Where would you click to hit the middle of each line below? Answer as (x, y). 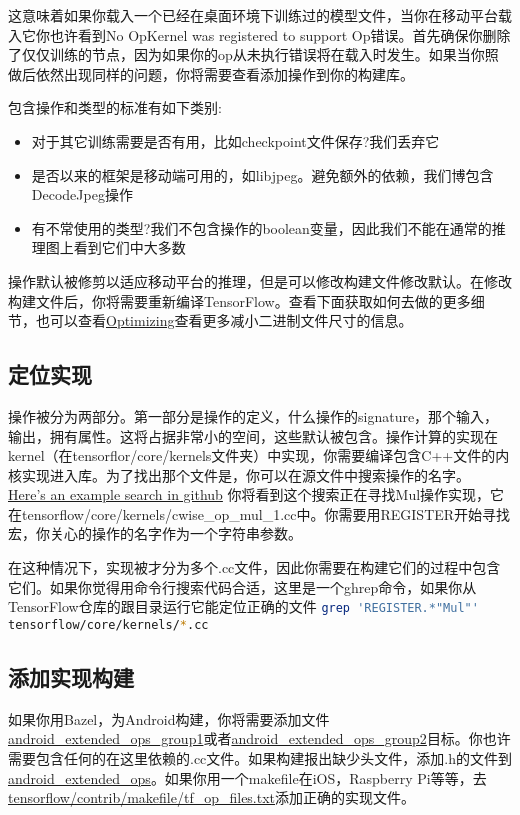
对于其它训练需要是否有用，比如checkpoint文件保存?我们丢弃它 (235, 140)
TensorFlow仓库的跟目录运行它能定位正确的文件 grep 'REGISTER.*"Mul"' (243, 606)
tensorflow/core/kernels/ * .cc (108, 624)
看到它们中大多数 (129, 247)
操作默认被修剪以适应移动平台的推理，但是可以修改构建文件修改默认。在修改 (260, 280)
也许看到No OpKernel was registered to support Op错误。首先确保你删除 (280, 34)
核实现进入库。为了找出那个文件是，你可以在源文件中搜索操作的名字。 (239, 474)
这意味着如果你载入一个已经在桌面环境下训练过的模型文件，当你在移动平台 (253, 15)
